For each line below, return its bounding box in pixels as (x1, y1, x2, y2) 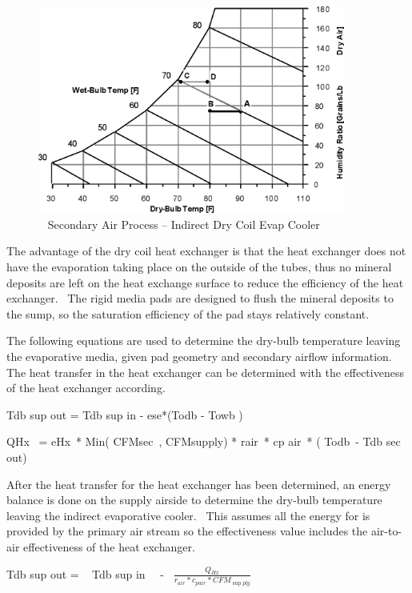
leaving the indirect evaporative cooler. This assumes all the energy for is (6, 507, 370, 523)
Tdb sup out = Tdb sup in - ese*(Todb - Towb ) (6, 406, 243, 423)
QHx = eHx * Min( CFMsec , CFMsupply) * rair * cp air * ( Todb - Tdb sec (6, 433, 401, 450)
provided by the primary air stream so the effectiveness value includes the (6, 523, 368, 539)
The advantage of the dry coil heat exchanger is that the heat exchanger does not (6, 242, 406, 259)
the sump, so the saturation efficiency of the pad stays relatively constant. (6, 305, 370, 322)
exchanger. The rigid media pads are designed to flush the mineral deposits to (6, 290, 394, 307)
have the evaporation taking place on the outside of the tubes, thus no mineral (6, 258, 392, 275)
